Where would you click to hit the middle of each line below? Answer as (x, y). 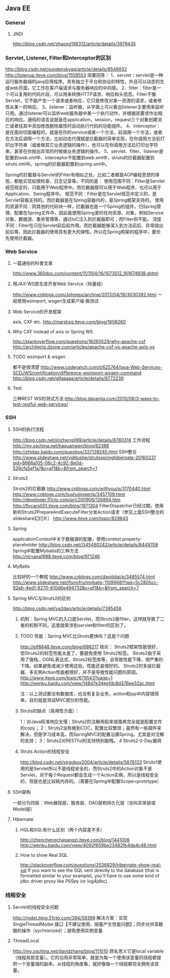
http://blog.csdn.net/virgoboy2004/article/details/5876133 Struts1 (89, 762)
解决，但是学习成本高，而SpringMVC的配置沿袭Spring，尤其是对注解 (92, 734)
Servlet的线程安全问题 (36, 907)
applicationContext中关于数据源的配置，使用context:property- (77, 539)
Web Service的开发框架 (37, 312)
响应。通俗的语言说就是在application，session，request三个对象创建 (86, 119)
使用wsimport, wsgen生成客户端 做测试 (58, 301)
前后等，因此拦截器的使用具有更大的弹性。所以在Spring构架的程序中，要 (81, 232)
